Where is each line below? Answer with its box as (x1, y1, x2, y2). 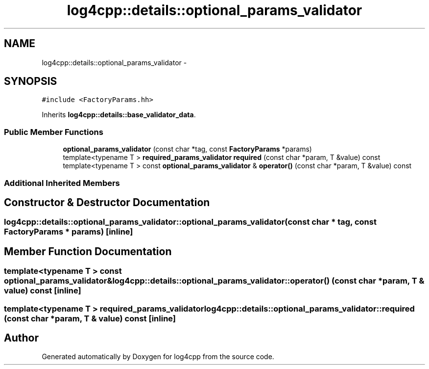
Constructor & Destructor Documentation (4, 196, 210, 209)
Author (4, 332, 39, 344)
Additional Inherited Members (4, 178, 120, 188)
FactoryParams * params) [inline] (4, 227, 133, 237)
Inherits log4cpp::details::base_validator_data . (42, 110, 196, 119)
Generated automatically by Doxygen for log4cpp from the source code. (42, 352, 274, 361)
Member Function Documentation (4, 245, 172, 258)
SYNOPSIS (4, 75, 57, 88)
